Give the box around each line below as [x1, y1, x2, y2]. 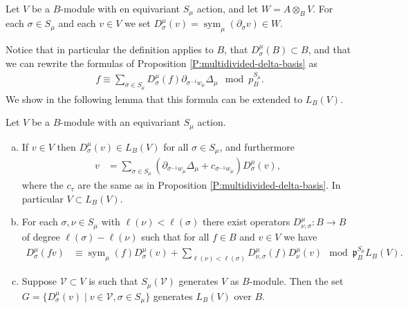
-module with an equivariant [60, 115, 180, 129]
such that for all [141, 229, 210, 243]
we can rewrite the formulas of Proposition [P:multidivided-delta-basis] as [6, 55, 317, 70]
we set [124, 16, 151, 30]
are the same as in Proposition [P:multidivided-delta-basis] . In [77, 178, 341, 192]
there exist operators [202, 214, 290, 229]
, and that [308, 42, 351, 57]
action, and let [196, 1, 259, 15]
